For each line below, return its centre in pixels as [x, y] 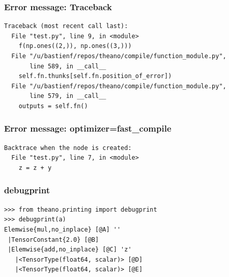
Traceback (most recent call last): [66, 26]
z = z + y [35, 168]
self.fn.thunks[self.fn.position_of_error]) [95, 76]
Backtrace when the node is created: [68, 148]
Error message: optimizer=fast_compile [88, 128]
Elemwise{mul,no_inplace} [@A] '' [63, 229]
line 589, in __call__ [68, 66]
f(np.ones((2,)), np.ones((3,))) [75, 46]
